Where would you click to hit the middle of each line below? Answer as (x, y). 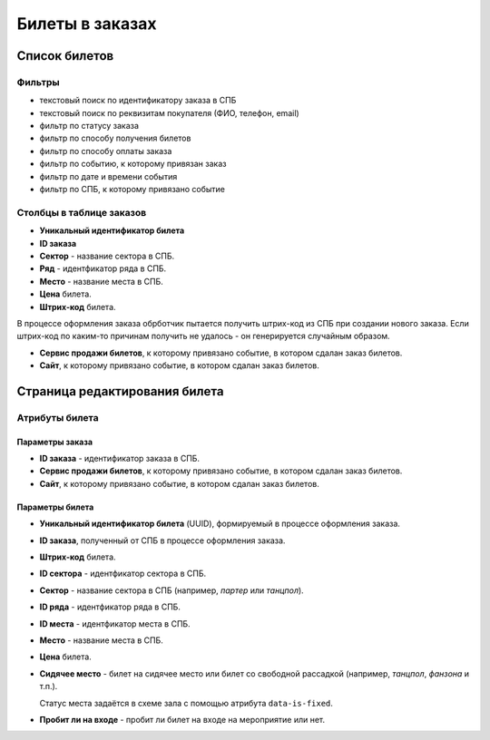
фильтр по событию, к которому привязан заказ (133, 164)
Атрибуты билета (58, 417)
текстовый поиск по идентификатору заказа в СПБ (138, 101)
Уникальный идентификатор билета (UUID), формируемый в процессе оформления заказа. (220, 524)
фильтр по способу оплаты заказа (106, 151)
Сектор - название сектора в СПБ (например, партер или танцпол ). (171, 590)
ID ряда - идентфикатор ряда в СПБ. (110, 607)
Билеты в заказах (87, 24)
